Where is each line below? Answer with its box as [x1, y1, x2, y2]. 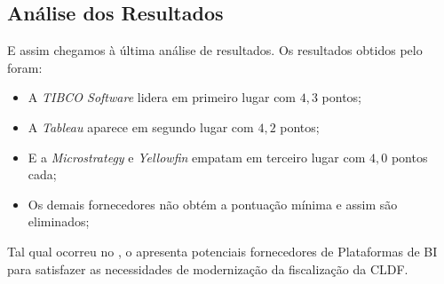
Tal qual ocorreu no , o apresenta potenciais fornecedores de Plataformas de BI [7, 241, 438, 260]
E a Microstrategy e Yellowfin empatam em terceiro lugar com [28, 147, 366, 166]
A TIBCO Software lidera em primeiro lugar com [28, 88, 297, 106]
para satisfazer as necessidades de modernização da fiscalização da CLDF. [7, 259, 408, 278]
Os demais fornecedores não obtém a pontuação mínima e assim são [28, 194, 398, 213]
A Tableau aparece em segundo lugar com [28, 117, 254, 136]
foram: [7, 58, 43, 76]
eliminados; [28, 212, 90, 231]
